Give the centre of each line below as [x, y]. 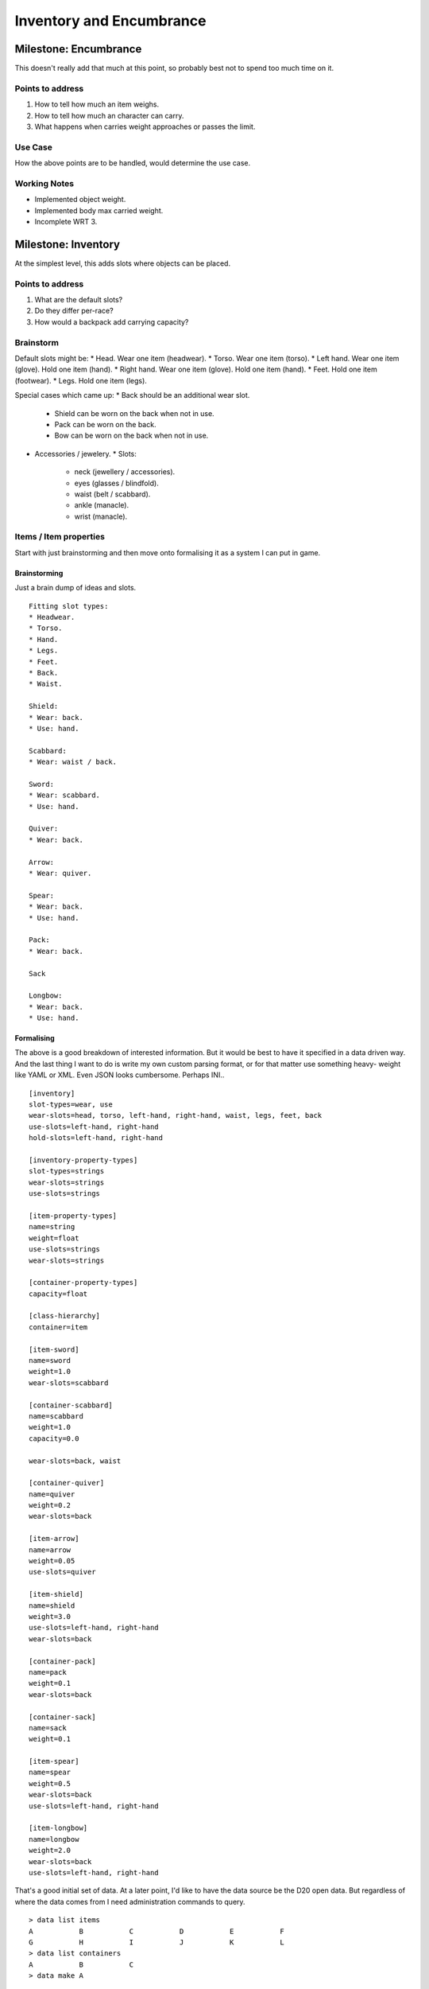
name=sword [50, 1361]
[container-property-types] [83, 1283]
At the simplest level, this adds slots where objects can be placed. [122, 263]
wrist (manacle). [101, 516]
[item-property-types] [73, 1216]
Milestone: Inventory [68, 244]
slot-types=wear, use [71, 1105]
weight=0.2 [50, 1505]
